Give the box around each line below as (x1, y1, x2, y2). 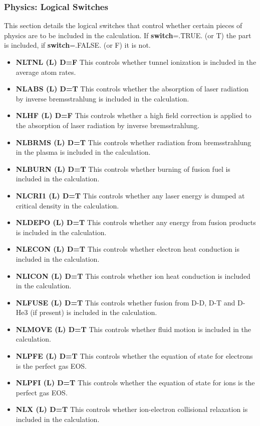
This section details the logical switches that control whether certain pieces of (4, 20, 242, 31)
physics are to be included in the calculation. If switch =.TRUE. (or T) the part (4, 30, 251, 40)
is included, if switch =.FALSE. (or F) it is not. (4, 40, 151, 50)
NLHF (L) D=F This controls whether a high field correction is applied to (16, 110, 251, 121)
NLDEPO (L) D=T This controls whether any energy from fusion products (16, 217, 256, 228)
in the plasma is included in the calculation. (16, 147, 151, 157)
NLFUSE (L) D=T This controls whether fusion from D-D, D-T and (16, 297, 235, 307)
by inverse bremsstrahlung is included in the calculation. (16, 93, 189, 103)
